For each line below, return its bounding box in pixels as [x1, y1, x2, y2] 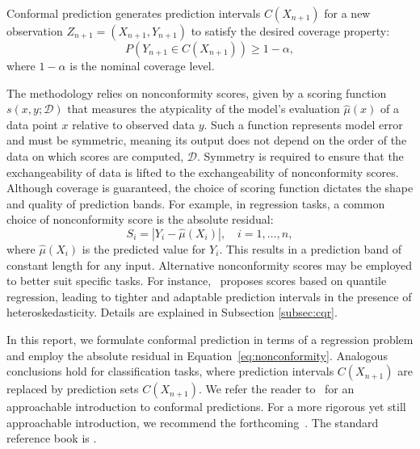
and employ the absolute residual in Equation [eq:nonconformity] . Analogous [6, 346, 388, 363]
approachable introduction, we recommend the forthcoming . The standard [6, 413, 379, 430]
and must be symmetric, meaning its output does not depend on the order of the [6, 132, 407, 149]
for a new [324, 5, 371, 21]
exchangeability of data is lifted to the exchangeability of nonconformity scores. [6, 163, 399, 180]
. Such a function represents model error [204, 115, 403, 132]
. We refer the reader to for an [198, 380, 355, 397]
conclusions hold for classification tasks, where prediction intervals [6, 363, 334, 380]
